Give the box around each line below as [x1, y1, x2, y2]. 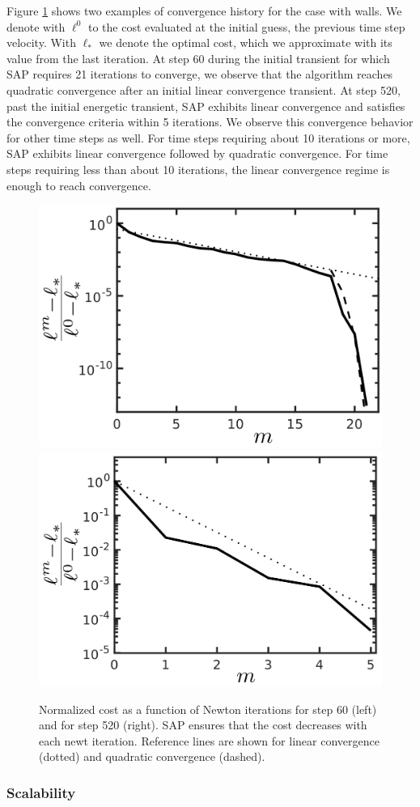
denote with [6, 18, 66, 35]
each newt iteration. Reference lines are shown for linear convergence [39, 732, 380, 749]
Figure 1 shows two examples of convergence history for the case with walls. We [6, 2, 402, 19]
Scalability [6, 782, 76, 802]
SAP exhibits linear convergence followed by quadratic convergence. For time [6, 145, 388, 162]
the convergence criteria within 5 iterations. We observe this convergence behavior [6, 113, 414, 130]
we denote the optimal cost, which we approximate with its [99, 34, 392, 51]
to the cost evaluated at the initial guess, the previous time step [87, 18, 405, 35]
